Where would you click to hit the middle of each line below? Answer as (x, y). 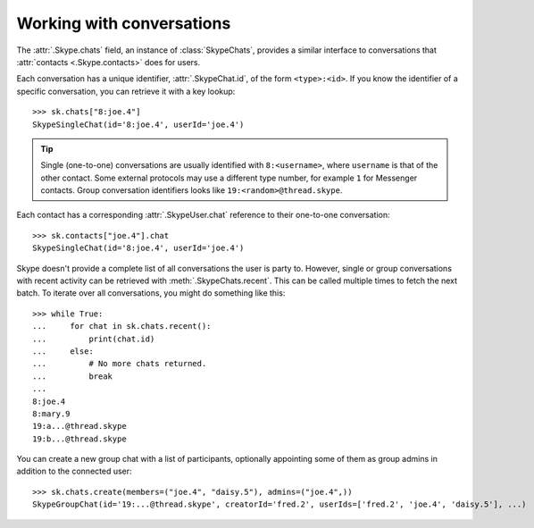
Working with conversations (124, 23)
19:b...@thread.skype (79, 439)
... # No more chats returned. (120, 364)
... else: (63, 351)
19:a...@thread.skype (79, 426)
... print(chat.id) (94, 339)
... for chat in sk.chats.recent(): (122, 327)
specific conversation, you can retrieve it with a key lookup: (126, 91)
